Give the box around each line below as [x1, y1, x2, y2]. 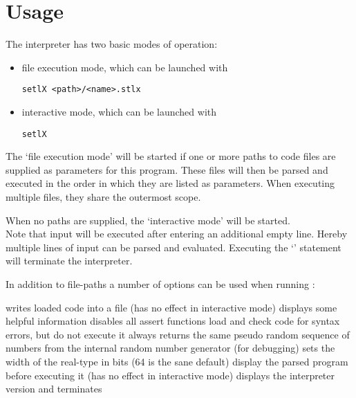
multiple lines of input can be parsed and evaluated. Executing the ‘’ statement [6, 239, 341, 254]
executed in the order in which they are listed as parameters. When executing [6, 176, 335, 190]
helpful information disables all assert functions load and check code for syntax [6, 314, 340, 328]
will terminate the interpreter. [6, 253, 133, 268]
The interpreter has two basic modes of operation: [6, 37, 218, 51]
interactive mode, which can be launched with [21, 104, 216, 118]
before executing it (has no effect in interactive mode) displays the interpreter [6, 368, 335, 382]
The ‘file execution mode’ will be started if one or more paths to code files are [6, 149, 336, 163]
